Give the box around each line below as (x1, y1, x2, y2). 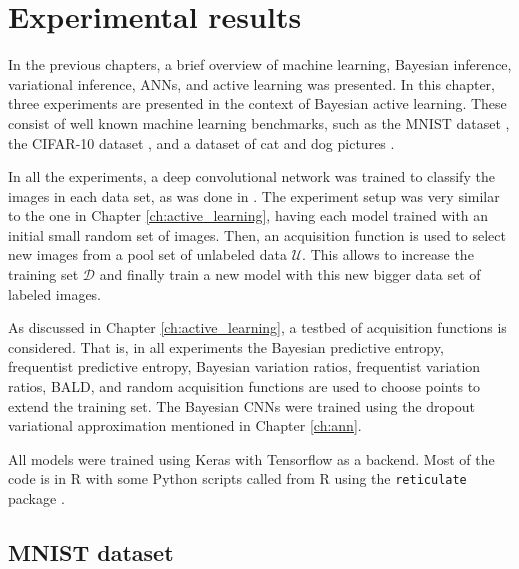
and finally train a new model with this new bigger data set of (99, 264, 481, 285)
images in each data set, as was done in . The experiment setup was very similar (8, 185, 500, 206)
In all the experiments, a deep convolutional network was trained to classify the (8, 166, 495, 187)
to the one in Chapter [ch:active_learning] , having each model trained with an (8, 205, 489, 226)
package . (8, 488, 65, 509)
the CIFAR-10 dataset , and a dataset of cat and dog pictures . (8, 132, 395, 153)
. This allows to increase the (302, 244, 474, 265)
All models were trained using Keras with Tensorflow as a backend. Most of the (8, 448, 495, 469)
